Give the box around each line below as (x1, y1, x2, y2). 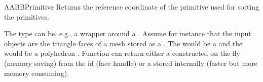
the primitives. (4, 11, 49, 22)
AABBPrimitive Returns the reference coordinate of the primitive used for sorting (4, 2, 259, 12)
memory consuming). (4, 67, 69, 78)
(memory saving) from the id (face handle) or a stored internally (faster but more (4, 57, 257, 68)
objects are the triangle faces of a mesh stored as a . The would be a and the (4, 38, 243, 48)
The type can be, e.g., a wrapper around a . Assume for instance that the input (4, 28, 251, 39)
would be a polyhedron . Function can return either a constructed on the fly (4, 48, 241, 58)
